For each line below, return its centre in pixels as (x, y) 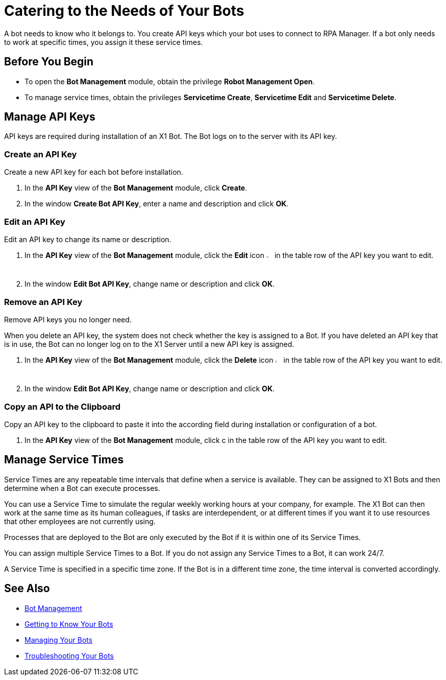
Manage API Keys (50, 117)
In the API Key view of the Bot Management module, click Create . (136, 188)
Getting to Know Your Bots (69, 624)
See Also (27, 589)
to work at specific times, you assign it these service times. (104, 42)
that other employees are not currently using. (80, 521)
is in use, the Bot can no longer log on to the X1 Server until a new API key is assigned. (149, 344)
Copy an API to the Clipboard (63, 406)
